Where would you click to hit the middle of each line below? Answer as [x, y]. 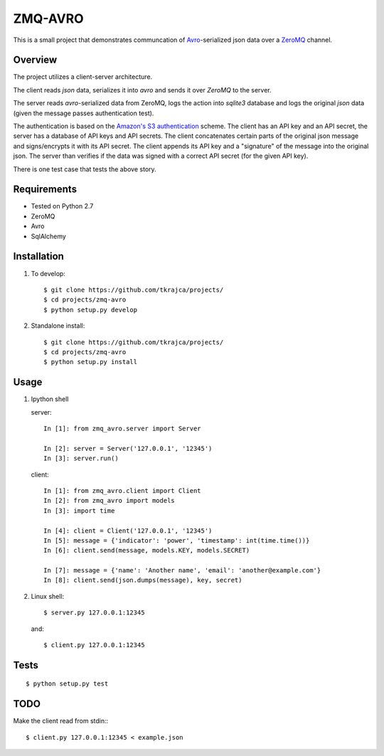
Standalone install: [58, 326]
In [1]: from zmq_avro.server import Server [123, 428]
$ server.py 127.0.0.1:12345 [94, 613]
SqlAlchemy [49, 236]
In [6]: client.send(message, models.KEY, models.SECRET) [147, 550]
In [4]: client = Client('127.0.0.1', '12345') [128, 531]
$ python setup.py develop [91, 310]
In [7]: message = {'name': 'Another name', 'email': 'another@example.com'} [182, 570]
